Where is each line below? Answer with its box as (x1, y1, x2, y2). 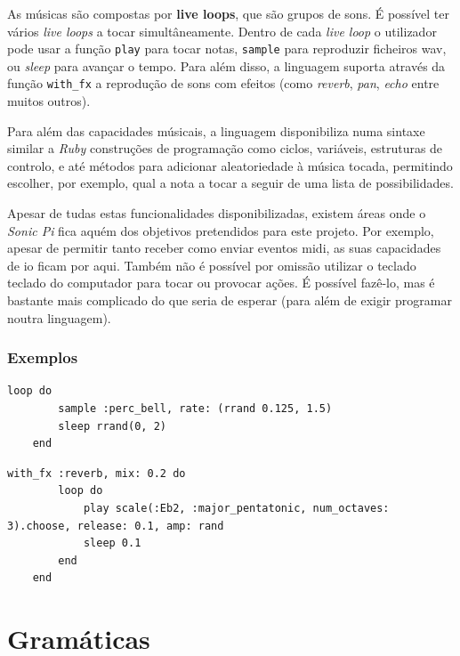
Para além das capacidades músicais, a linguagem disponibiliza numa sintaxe (7, 121, 425, 140)
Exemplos (7, 346, 78, 368)
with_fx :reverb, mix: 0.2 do (7, 466, 186, 480)
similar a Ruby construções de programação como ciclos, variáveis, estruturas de (7, 139, 443, 158)
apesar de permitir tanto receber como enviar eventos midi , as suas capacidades (7, 239, 441, 257)
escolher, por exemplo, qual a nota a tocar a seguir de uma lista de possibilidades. (7, 174, 454, 192)
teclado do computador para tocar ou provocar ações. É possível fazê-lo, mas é (7, 273, 435, 292)
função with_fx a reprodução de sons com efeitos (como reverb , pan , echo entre (7, 74, 440, 93)
